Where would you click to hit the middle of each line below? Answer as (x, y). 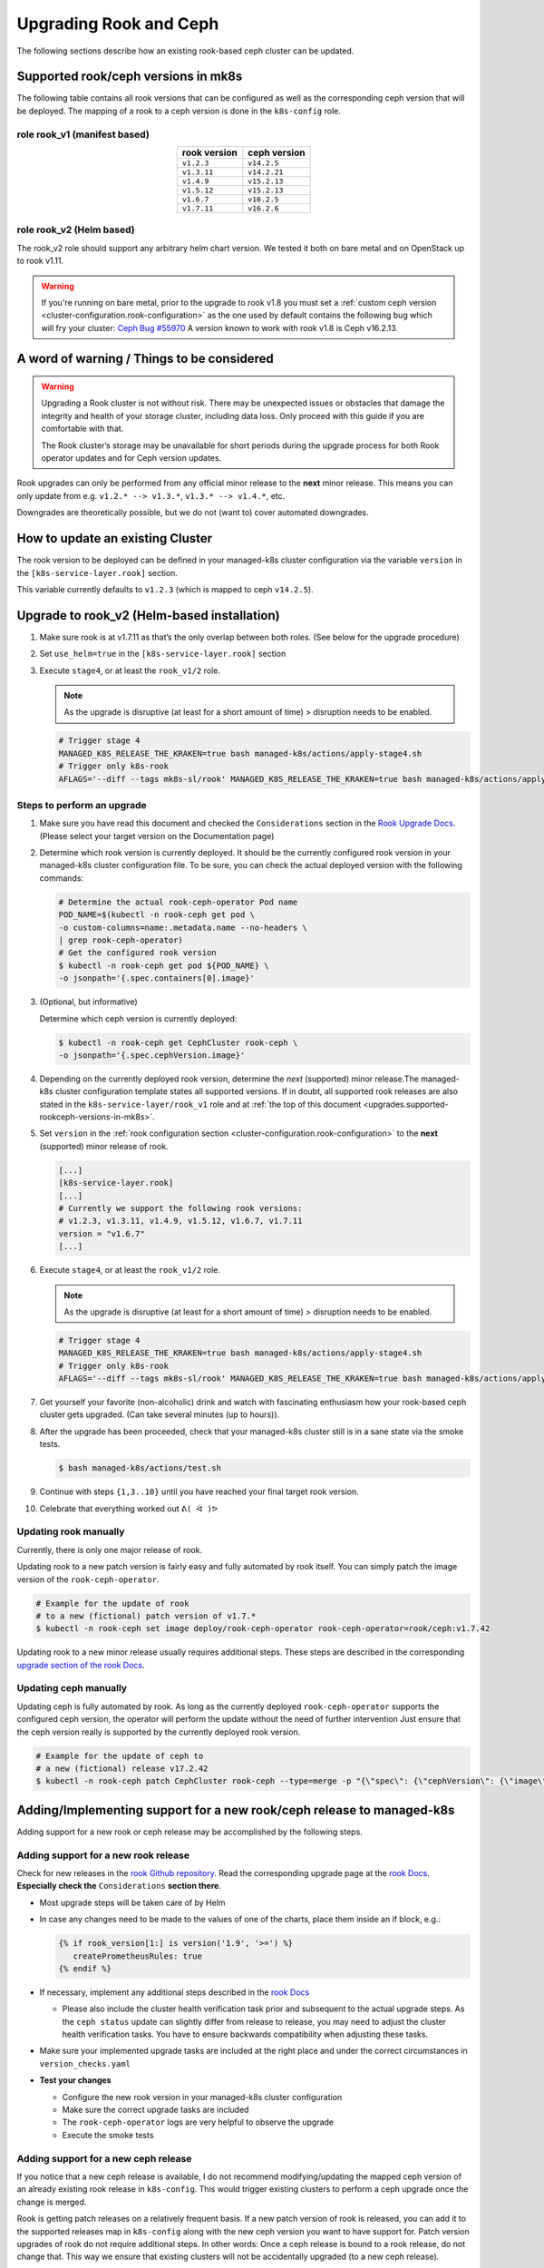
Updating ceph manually (72, 1688)
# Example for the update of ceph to (120, 1756)
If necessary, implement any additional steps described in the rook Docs (175, 1992)
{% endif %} (85, 1968)
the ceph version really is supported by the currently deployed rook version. (159, 1732)
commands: (62, 878)
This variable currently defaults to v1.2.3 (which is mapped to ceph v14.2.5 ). (165, 589)
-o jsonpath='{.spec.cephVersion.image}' (152, 1055)
